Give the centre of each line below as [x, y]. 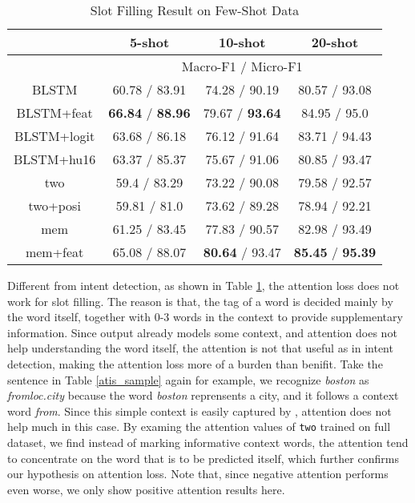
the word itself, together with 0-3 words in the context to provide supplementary [205, 317]
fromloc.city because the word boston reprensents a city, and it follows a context [203, 395]
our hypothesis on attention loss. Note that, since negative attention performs [198, 474]
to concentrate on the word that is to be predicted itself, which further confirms [203, 458]
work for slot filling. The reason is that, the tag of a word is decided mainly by [200, 301]
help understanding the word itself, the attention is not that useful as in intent [200, 348]
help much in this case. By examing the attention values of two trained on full [199, 427]
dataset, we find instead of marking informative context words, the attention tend [208, 442]
